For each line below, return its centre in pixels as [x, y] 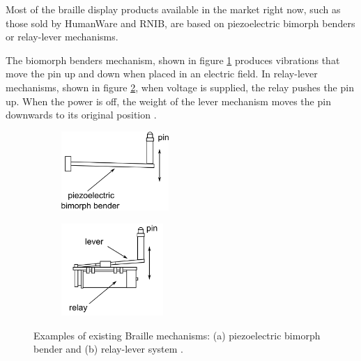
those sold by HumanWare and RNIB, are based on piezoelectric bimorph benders [180, 23]
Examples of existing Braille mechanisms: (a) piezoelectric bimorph [177, 335]
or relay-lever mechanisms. [62, 37]
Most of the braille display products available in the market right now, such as [173, 9]
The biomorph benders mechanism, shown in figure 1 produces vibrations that [173, 60]
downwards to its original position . [81, 115]
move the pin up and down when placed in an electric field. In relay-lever [162, 74]
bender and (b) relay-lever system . [108, 349]
